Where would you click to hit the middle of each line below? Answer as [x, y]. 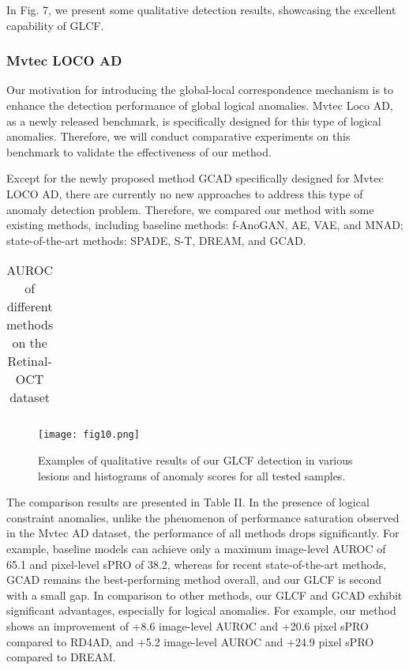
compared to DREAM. [61, 657]
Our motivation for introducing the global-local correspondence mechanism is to [200, 90]
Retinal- [30, 361]
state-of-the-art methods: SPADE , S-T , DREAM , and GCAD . [156, 240]
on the [30, 343]
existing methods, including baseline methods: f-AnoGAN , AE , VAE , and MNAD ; [205, 225]
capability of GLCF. [55, 25]
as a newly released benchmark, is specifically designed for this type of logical [194, 120]
